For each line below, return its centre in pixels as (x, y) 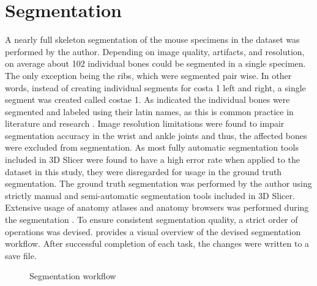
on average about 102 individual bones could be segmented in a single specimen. (155, 63)
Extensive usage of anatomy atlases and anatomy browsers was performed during (157, 207)
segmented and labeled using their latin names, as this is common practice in (149, 111)
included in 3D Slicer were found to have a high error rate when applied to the (152, 160)
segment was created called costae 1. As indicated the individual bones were (147, 100)
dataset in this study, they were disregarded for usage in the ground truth (144, 171)
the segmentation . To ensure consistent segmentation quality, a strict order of (151, 220)
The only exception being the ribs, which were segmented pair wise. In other (148, 75)
